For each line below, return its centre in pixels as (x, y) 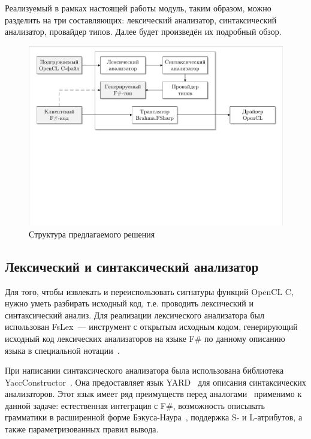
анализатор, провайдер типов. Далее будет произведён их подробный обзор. (143, 31)
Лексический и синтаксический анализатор (132, 266)
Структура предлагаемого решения (92, 234)
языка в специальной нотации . (62, 350)
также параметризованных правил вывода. (82, 429)
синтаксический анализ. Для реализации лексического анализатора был (135, 315)
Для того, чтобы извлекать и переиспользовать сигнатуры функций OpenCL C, (149, 291)
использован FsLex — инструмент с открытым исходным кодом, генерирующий (151, 327)
